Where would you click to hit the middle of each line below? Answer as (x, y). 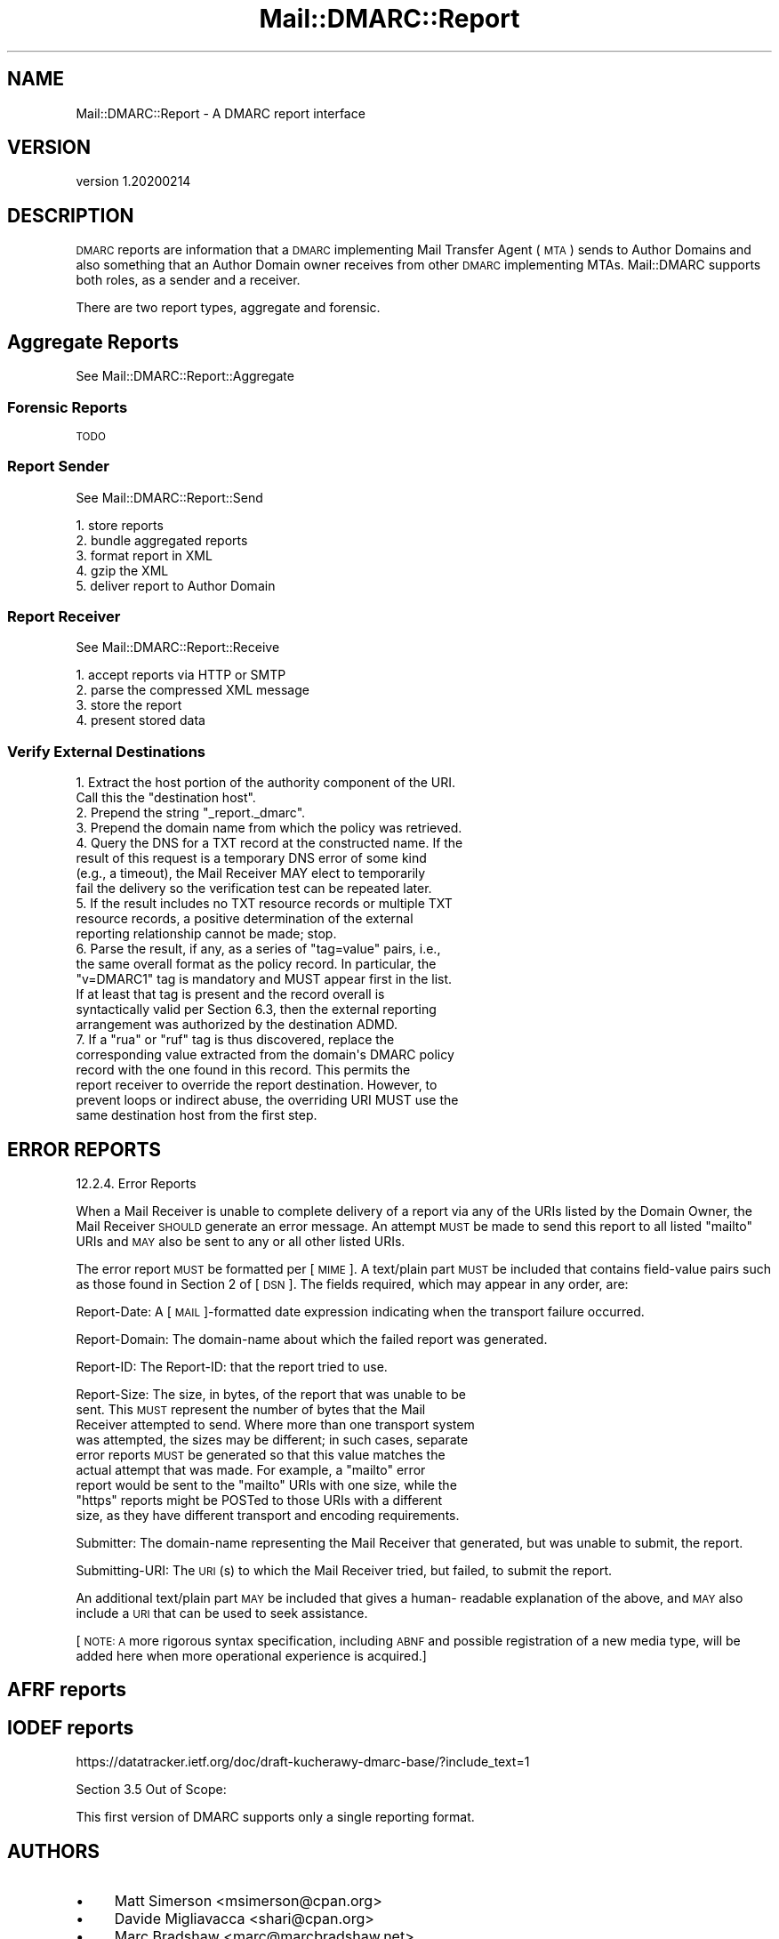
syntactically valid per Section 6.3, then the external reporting (256, 1010)
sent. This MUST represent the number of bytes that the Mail (251, 1409)
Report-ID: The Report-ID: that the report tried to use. (232, 1366)
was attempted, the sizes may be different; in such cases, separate (272, 1439)
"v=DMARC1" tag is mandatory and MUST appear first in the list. (264, 979)
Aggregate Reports (93, 342)
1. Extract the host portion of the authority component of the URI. (266, 783)
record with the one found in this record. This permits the (243, 1070)
